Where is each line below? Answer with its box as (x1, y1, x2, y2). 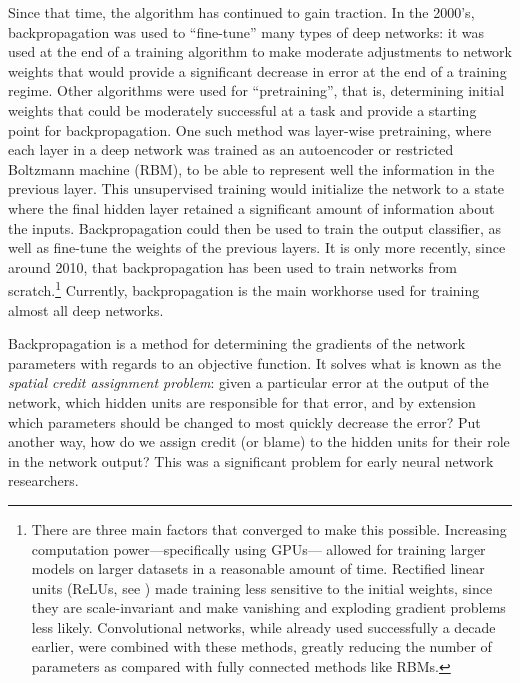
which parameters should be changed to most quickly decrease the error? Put (8, 411, 481, 432)
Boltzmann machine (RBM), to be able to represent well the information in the (8, 158, 495, 179)
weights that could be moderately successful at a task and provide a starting (8, 99, 477, 120)
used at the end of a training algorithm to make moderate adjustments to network (8, 41, 512, 62)
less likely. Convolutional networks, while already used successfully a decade (31, 616, 496, 637)
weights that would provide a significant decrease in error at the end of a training (8, 60, 507, 81)
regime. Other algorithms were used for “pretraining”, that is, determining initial (8, 80, 505, 101)
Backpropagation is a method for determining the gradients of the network (8, 333, 466, 354)
